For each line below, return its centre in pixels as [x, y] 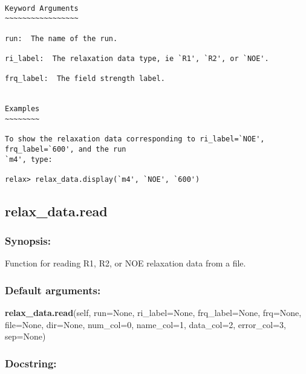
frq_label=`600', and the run [66, 149]
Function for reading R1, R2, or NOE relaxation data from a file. [125, 263]
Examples [22, 109]
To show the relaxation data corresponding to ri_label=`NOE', [135, 139]
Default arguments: [53, 290]
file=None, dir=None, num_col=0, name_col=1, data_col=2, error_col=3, [145, 324]
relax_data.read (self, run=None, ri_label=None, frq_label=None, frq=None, [153, 313]
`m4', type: [29, 159]
